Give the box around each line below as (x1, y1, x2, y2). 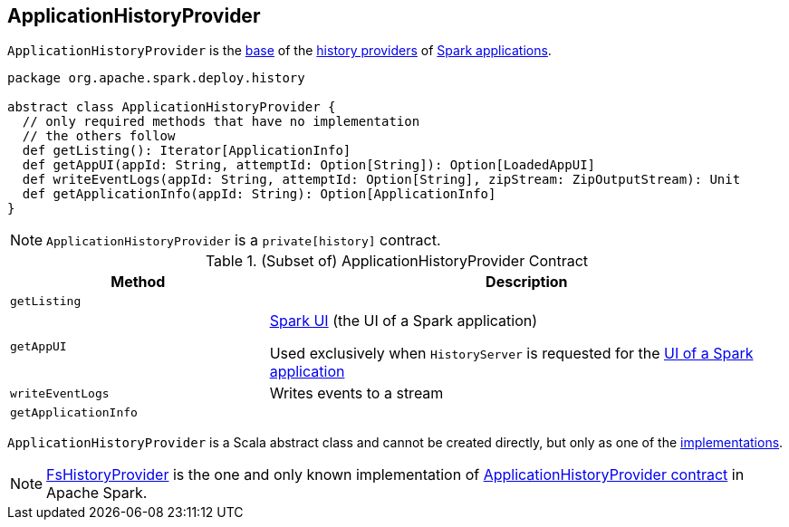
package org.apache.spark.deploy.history (7, 71, 305, 86)
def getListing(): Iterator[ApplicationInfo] (22, 143, 351, 158)
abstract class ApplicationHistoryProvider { (7, 100, 336, 115)
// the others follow (22, 129, 176, 144)
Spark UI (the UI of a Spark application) (269, 311, 538, 331)
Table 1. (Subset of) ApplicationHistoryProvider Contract (205, 252, 589, 271)
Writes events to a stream (269, 384, 444, 403)
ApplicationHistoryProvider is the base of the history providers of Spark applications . (7, 43, 552, 59)
